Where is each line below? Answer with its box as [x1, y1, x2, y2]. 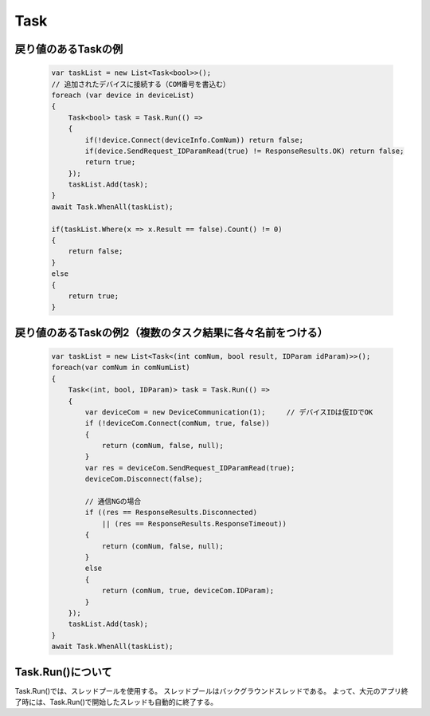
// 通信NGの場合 [84, 497, 142, 506]
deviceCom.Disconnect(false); [84, 474, 203, 484]
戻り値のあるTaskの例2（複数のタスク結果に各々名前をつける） [14, 325, 328, 339]
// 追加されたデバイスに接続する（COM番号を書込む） [51, 80, 230, 89]
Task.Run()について [14, 665, 112, 679]
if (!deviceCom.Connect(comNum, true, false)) [84, 419, 270, 428]
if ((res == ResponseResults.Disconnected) [84, 508, 258, 517]
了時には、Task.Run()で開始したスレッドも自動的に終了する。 [14, 698, 218, 706]
